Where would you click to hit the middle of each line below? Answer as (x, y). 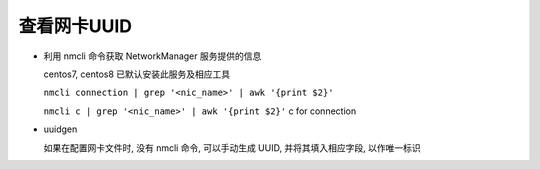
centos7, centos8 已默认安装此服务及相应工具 (137, 74)
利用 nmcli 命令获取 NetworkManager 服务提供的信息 (152, 56)
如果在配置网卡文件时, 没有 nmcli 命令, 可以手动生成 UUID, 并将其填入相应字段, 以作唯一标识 (232, 147)
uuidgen (60, 129)
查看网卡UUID (75, 26)
